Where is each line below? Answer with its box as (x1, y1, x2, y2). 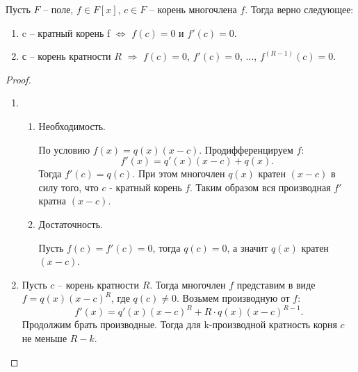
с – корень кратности (22, 49, 111, 63)
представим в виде (236, 277, 316, 291)
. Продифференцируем (199, 142, 293, 156)
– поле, (43, 2, 74, 16)
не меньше (22, 331, 67, 345)
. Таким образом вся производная (190, 179, 331, 194)
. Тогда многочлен (149, 277, 226, 291)
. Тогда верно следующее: (245, 2, 354, 16)
